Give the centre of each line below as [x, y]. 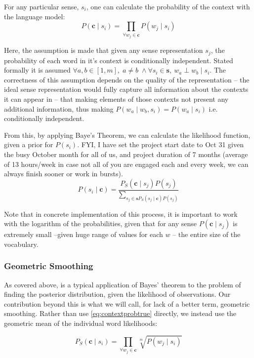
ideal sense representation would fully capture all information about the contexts [126, 89]
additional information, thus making [59, 108]
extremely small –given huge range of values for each [84, 234]
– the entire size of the [207, 234]
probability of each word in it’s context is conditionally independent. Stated [119, 60]
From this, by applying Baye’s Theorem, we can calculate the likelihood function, [127, 135]
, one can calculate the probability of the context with [168, 6]
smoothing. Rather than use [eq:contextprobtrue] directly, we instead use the [120, 313]
